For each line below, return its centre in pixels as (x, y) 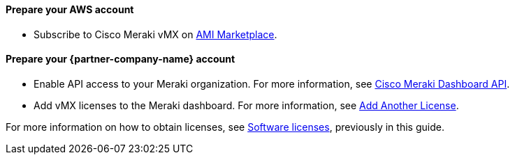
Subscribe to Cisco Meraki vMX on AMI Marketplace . (155, 34)
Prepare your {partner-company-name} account (121, 59)
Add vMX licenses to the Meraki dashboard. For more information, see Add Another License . (246, 105)
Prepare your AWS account (70, 9)
